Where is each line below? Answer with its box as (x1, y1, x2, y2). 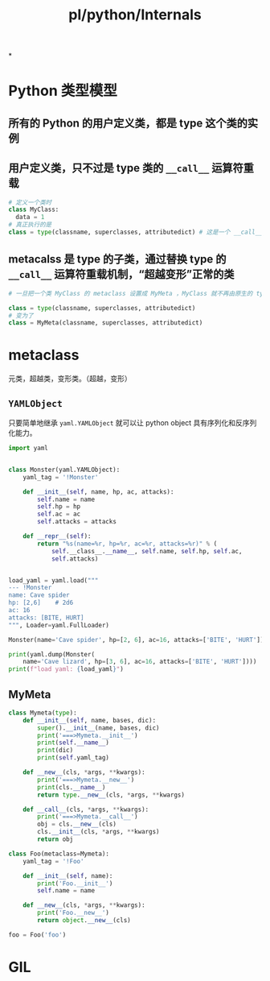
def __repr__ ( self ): (22, 532, 92, 540)
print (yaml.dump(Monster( (8, 650, 95, 658)
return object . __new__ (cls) (37, 917, 131, 925)
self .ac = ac (37, 510, 81, 519)
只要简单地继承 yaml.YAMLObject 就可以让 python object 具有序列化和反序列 (8, 418, 257, 428)
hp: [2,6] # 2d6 (8, 598, 74, 607)
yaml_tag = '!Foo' (22, 857, 84, 865)
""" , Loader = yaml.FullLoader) (8, 621, 110, 629)
